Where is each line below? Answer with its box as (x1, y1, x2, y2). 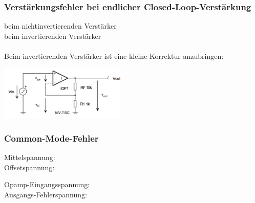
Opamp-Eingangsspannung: (4, 179, 90, 190)
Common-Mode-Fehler (4, 131, 99, 144)
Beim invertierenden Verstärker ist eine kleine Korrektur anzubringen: (4, 51, 224, 61)
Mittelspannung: (4, 152, 55, 163)
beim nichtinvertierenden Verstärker (4, 20, 117, 31)
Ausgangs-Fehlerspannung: (4, 189, 87, 200)
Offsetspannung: (4, 162, 55, 172)
